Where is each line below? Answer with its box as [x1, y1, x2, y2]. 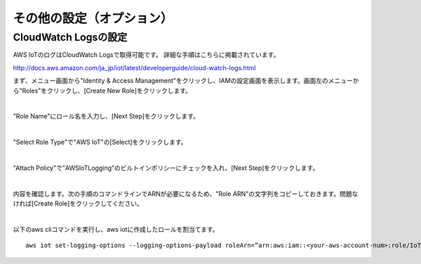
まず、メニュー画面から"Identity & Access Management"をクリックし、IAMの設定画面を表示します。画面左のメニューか [13, 77, 359, 85]
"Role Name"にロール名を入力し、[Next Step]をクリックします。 [13, 112, 200, 121]
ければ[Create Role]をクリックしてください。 [13, 199, 144, 208]
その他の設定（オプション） [13, 11, 173, 26]
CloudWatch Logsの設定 [13, 31, 128, 44]
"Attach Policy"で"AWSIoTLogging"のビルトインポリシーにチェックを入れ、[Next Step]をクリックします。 [13, 164, 319, 172]
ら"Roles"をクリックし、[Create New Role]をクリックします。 [13, 86, 192, 95]
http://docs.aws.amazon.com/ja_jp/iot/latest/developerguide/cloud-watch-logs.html [13, 63, 256, 72]
